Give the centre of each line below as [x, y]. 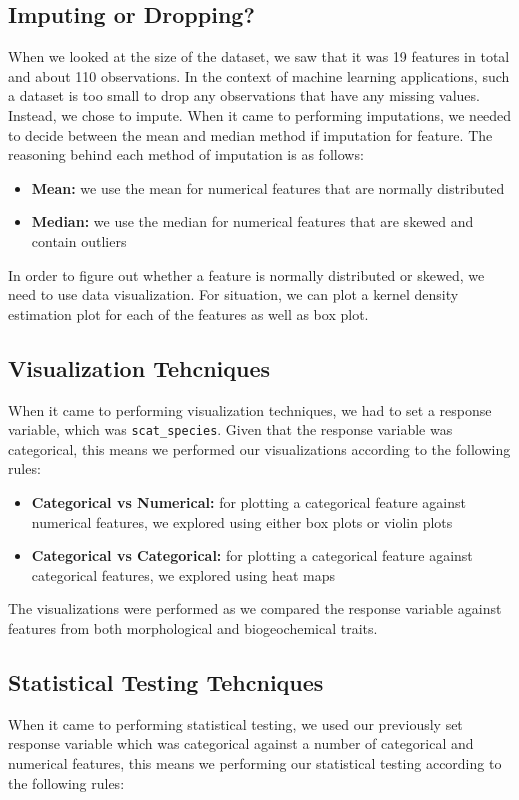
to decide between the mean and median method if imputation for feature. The [250, 134]
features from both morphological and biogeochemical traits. [193, 627]
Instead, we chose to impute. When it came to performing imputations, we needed [260, 114]
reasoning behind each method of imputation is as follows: [186, 154]
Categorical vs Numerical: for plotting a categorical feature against [248, 501]
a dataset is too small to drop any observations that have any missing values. [244, 95]
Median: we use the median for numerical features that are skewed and [252, 221]
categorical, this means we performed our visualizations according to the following [259, 448]
